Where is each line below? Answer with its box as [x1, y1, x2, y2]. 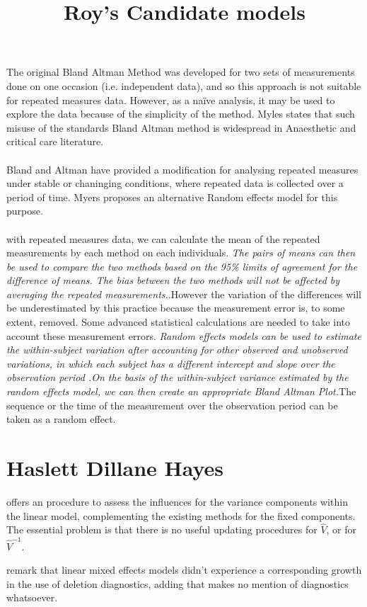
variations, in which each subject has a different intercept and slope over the [6, 356, 335, 370]
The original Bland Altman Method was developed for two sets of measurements [6, 64, 355, 79]
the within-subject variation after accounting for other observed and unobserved [6, 342, 348, 357]
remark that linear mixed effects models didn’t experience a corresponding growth [6, 562, 362, 577]
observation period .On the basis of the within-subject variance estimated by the [6, 370, 349, 385]
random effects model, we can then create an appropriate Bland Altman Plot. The [6, 384, 356, 399]
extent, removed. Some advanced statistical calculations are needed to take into [6, 314, 350, 329]
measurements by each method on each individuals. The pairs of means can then [6, 245, 356, 260]
